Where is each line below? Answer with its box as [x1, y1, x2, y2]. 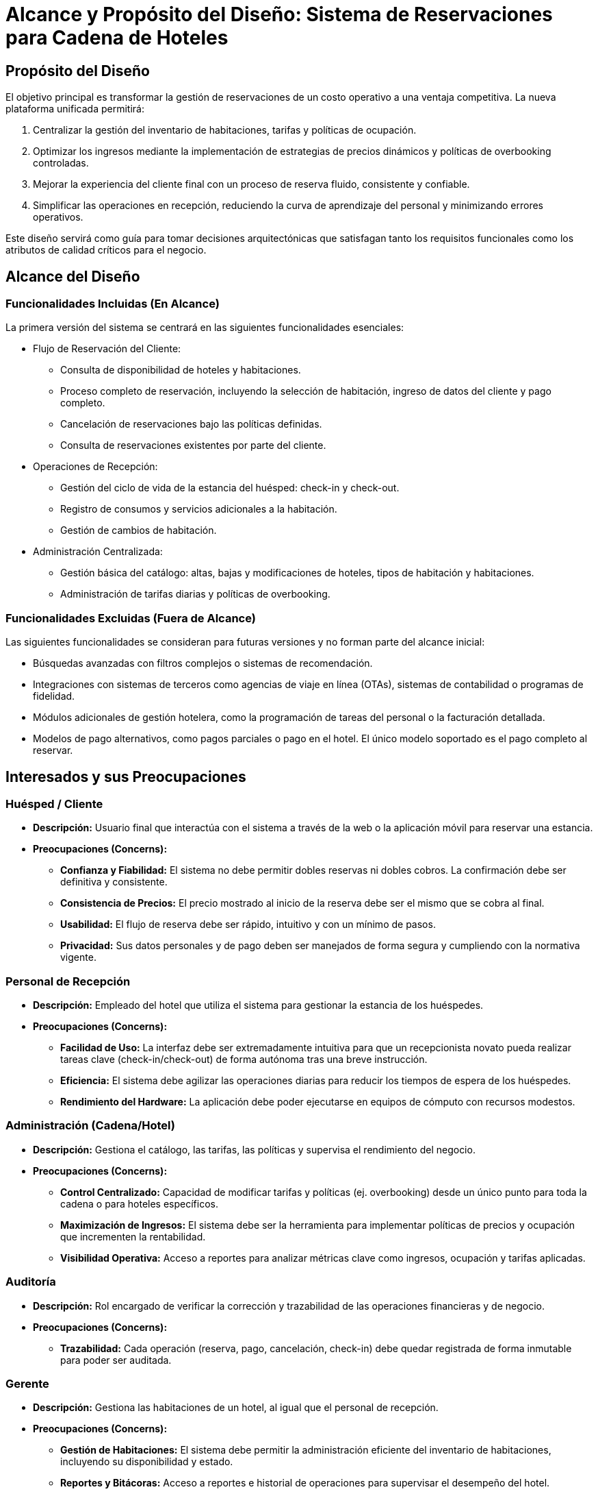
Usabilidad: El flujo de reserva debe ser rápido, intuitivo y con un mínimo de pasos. [60, 918, 436, 931]
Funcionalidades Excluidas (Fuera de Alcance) [5, 611, 256, 625]
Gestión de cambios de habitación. [60, 524, 217, 537]
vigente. [60, 951, 96, 964]
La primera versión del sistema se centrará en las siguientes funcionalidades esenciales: [5, 321, 404, 334]
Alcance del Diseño [5, 267, 140, 285]
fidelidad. [33, 690, 75, 702]
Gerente [5, 1376, 49, 1391]
